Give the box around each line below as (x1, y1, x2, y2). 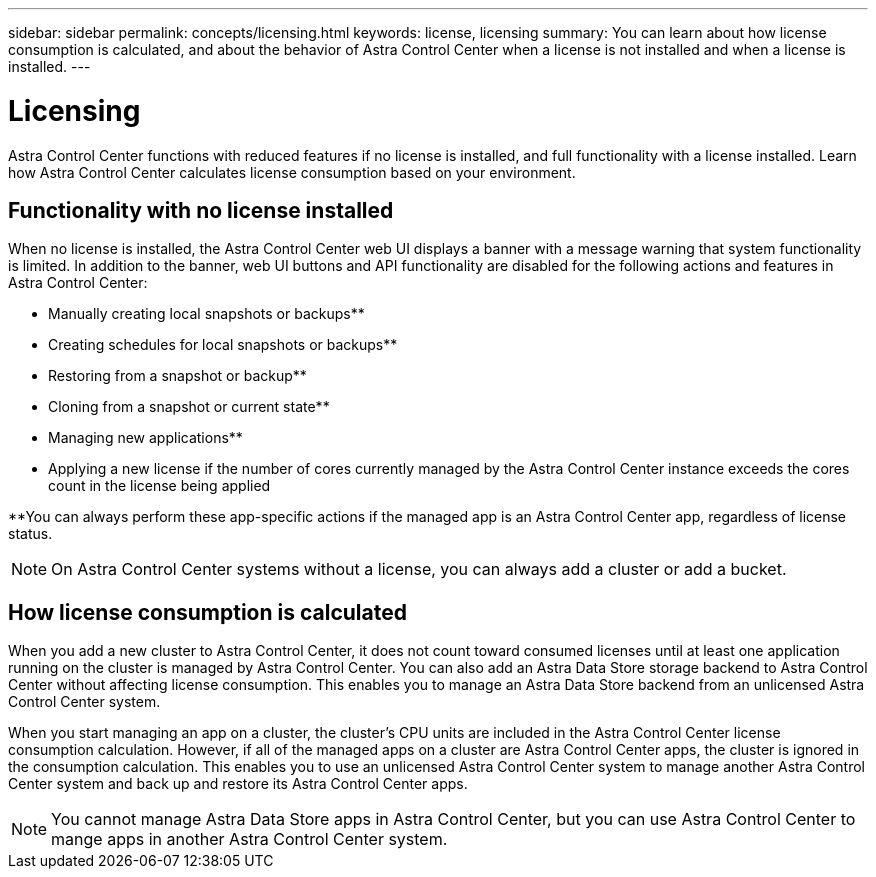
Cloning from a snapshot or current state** (48, 398, 330, 416)
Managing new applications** (48, 429, 243, 447)
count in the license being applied (48, 477, 271, 495)
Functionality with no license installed (8, 197, 394, 223)
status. (8, 525, 53, 543)
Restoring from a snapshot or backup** (48, 367, 307, 385)
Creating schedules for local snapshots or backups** (48, 336, 398, 354)
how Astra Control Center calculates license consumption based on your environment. (8, 163, 576, 181)
